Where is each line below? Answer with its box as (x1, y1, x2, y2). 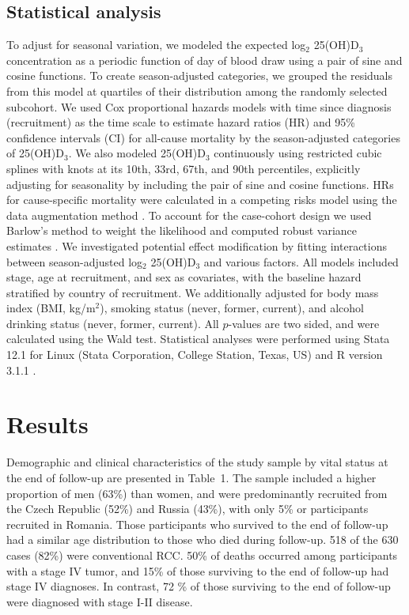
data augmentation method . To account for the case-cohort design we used (6, 206, 372, 223)
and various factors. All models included (203, 253, 399, 270)
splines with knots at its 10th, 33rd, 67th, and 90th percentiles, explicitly (6, 160, 361, 176)
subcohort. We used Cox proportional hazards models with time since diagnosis (6, 98, 392, 115)
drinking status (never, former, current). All (6, 315, 219, 331)
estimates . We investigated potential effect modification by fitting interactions (6, 237, 388, 254)
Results (6, 408, 89, 440)
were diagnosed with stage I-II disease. (6, 593, 193, 609)
